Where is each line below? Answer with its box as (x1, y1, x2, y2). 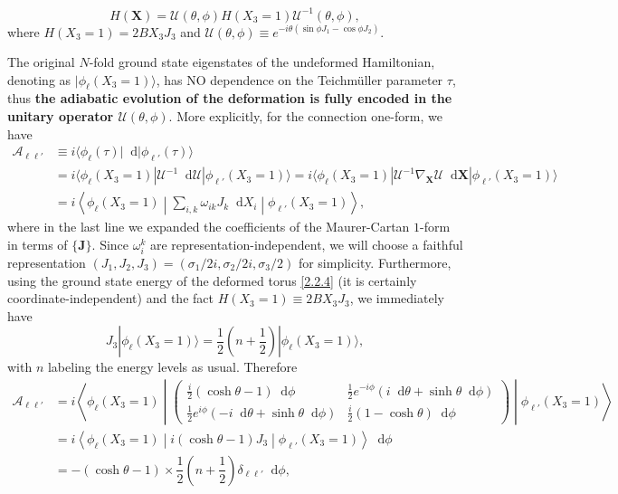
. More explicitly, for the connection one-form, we (168, 107, 442, 126)
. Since (91, 234, 129, 253)
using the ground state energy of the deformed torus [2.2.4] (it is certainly (7, 271, 417, 290)
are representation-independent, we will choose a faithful (149, 234, 463, 253)
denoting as (7, 70, 71, 89)
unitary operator (7, 107, 114, 126)
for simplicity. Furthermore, (298, 252, 452, 271)
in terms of (7, 234, 68, 253)
